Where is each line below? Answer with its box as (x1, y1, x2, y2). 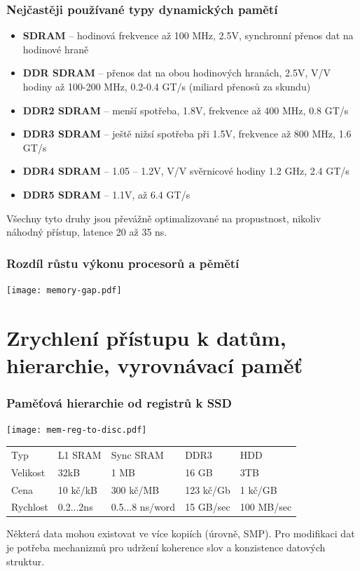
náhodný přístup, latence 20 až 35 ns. (6, 224, 167, 239)
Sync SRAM (111, 447, 164, 462)
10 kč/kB (57, 482, 97, 497)
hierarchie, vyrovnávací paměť (6, 351, 303, 379)
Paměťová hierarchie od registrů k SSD (6, 394, 232, 412)
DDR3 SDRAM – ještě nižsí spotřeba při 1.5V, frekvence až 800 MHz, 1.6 (22, 126, 352, 141)
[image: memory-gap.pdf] (6, 285, 122, 295)
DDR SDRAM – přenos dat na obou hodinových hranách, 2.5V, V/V (22, 65, 331, 80)
